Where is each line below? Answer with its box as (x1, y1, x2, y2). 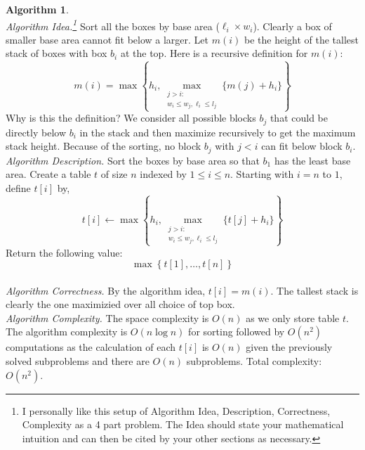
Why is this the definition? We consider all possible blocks (6, 110, 256, 125)
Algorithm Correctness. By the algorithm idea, (6, 283, 206, 297)
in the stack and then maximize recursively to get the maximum (79, 124, 356, 139)
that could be (270, 110, 328, 125)
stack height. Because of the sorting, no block (6, 139, 201, 153)
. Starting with (230, 167, 294, 181)
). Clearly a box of (253, 18, 332, 33)
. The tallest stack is (270, 283, 359, 297)
